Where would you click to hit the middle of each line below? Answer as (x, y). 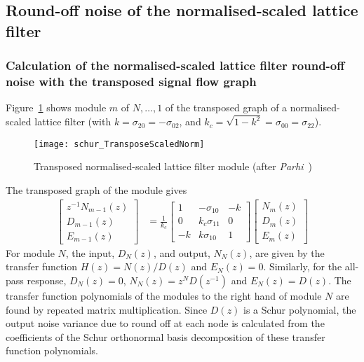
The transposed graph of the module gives (96, 190)
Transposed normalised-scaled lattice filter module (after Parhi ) (173, 166)
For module (30, 252)
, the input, (90, 252)
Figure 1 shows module (56, 107)
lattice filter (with (73, 121)
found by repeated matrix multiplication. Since (107, 309)
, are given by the (287, 252)
